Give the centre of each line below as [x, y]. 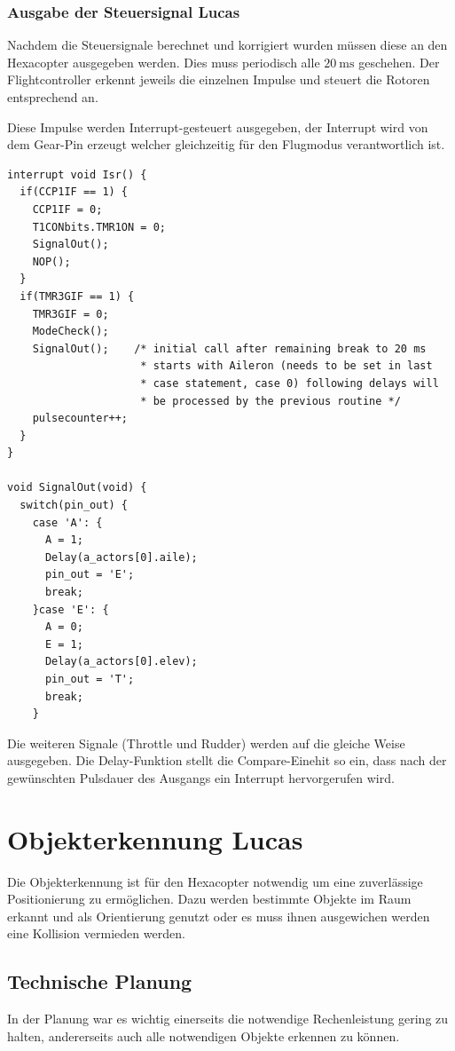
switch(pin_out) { [74, 506]
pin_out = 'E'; [90, 575]
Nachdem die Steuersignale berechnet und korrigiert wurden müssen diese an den [227, 45]
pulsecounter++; [80, 419]
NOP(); [51, 261]
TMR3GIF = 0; [71, 314]
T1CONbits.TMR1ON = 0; [99, 227]
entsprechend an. [53, 97]
